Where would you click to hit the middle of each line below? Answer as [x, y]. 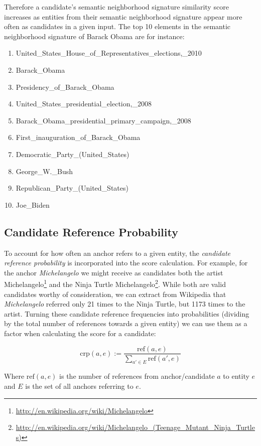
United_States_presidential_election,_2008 [84, 104]
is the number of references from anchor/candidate [137, 376]
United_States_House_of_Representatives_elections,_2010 [109, 53]
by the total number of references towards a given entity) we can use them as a [126, 323]
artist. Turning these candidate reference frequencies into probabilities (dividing [127, 313]
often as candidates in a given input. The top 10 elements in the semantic [117, 26]
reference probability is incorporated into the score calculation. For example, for [126, 263]
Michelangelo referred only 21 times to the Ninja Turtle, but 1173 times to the [125, 304]
